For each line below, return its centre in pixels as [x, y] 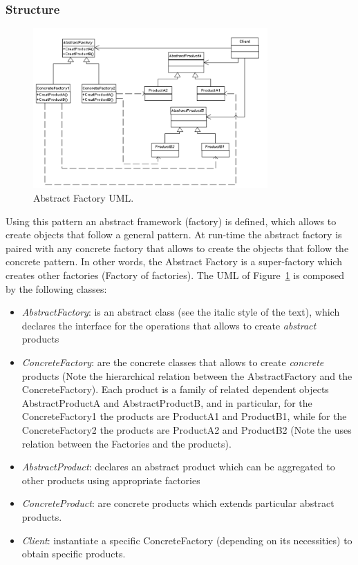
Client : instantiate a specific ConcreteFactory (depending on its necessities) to [187, 540]
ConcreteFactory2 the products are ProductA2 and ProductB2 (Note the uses [187, 429]
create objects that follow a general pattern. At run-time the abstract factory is [174, 234]
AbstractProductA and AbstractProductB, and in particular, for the [167, 402]
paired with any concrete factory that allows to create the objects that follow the [177, 248]
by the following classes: [56, 288]
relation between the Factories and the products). [126, 443]
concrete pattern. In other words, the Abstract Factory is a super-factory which [174, 261]
